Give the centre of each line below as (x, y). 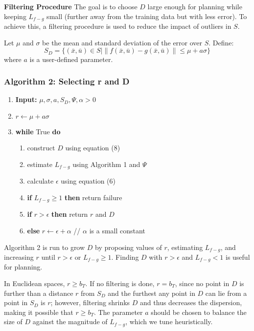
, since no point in (202, 283)
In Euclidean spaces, (35, 283)
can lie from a (226, 293)
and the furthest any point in (151, 293)
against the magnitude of (70, 321)
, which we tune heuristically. (169, 321)
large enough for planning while (195, 6)
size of (13, 321)
